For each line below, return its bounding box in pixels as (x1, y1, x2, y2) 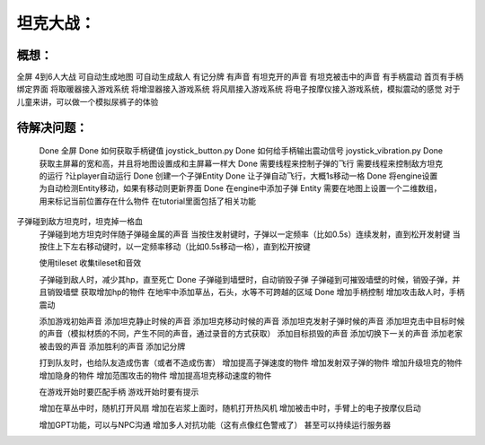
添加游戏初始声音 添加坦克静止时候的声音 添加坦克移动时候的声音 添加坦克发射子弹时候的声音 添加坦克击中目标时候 (39, 315, 465, 327)
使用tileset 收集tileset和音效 (39, 257, 142, 268)
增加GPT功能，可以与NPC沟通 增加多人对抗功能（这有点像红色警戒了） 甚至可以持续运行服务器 (39, 419, 392, 430)
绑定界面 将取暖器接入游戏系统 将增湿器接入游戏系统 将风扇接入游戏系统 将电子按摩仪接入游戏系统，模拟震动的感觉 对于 (16, 83, 461, 94)
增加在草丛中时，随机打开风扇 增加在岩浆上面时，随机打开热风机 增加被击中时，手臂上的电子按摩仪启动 (39, 403, 421, 414)
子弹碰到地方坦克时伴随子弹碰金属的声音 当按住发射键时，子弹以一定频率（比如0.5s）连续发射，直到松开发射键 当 (39, 229, 461, 240)
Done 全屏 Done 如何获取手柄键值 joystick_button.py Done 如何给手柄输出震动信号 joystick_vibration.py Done (39, 145, 444, 156)
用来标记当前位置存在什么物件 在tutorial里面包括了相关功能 (39, 196, 256, 206)
